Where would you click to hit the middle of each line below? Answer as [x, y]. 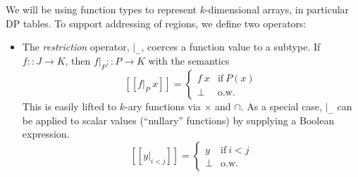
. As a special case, [281, 106]
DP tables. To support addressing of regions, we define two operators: [156, 23]
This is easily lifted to [69, 106]
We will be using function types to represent [101, 9]
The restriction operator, [76, 47]
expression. [46, 134]
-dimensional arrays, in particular [277, 9]
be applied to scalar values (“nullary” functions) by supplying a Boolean [178, 120]
